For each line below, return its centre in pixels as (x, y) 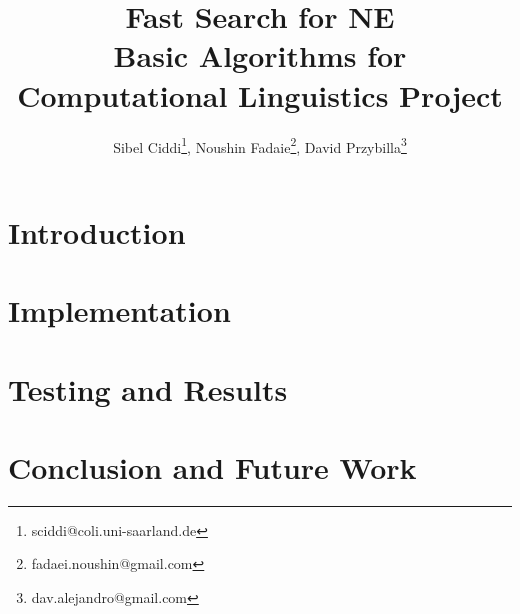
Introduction (97, 231)
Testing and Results (148, 388)
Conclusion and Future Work (212, 466)
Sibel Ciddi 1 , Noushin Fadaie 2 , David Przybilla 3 (260, 145)
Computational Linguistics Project (260, 94)
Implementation (119, 310)
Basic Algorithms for (260, 55)
